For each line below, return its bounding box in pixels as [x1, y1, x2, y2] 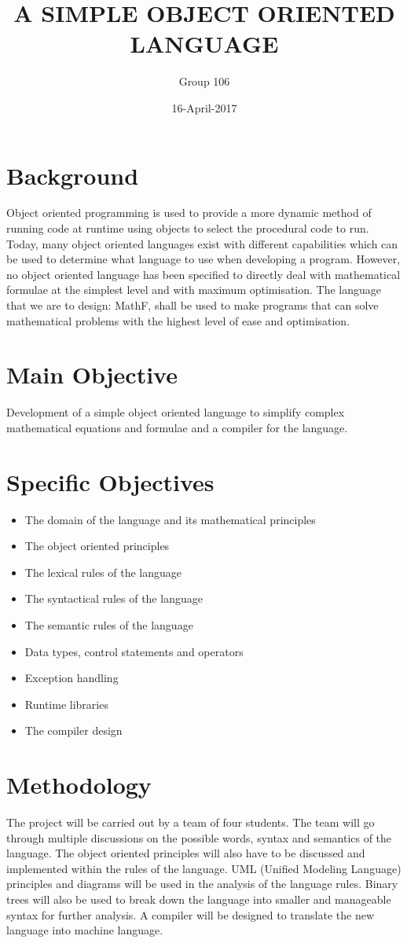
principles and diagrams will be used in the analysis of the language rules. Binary [6, 875, 398, 892]
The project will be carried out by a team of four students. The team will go [6, 814, 375, 831]
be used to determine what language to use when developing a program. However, [6, 251, 401, 267]
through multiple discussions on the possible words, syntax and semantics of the [6, 829, 392, 846]
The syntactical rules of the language [24, 590, 203, 607]
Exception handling [24, 670, 119, 686]
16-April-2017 [171, 99, 237, 116]
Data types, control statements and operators [24, 643, 244, 659]
